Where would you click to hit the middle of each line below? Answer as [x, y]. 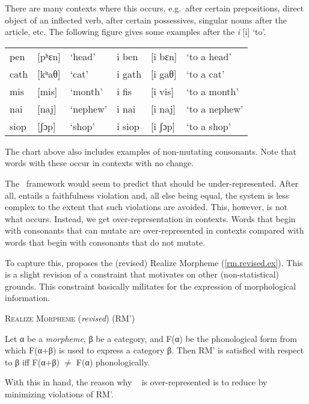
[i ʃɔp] [163, 126]
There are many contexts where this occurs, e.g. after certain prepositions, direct [154, 8]
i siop [128, 126]
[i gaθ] [164, 73]
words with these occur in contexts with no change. [99, 163]
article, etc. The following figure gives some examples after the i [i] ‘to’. [136, 32]
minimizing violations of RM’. [59, 393]
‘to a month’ [213, 91]
